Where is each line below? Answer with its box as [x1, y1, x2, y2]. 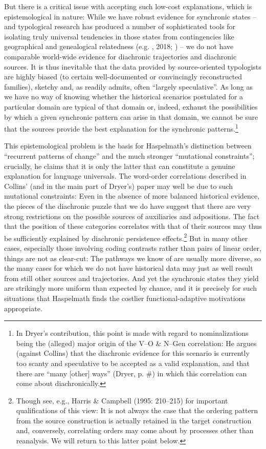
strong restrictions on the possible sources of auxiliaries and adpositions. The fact [4, 210, 260, 221]
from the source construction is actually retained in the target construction [16, 415, 252, 425]
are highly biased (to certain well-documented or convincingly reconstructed [4, 71, 242, 82]
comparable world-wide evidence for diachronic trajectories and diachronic [4, 51, 237, 61]
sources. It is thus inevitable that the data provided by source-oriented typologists [4, 61, 261, 72]
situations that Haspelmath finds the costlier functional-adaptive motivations [4, 292, 246, 303]
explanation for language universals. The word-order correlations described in [4, 170, 247, 181]
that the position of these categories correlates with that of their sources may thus [4, 221, 262, 231]
